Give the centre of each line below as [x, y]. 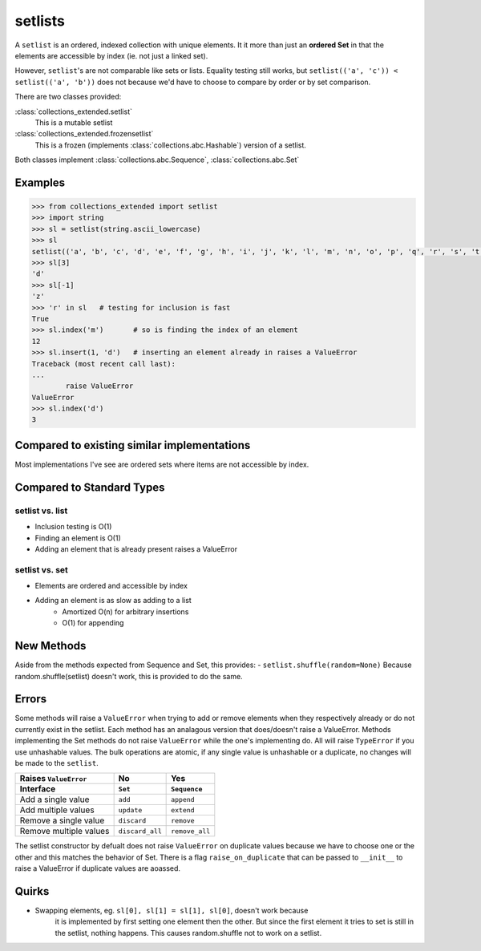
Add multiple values [57, 810]
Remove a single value [62, 820]
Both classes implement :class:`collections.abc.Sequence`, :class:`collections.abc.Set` [157, 160]
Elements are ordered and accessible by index [111, 586]
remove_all [191, 831]
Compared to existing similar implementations [133, 445]
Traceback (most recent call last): [104, 364]
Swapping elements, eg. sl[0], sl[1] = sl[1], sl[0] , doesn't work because [172, 911]
